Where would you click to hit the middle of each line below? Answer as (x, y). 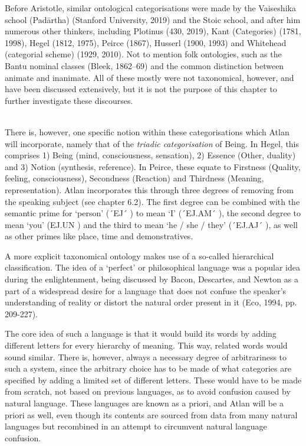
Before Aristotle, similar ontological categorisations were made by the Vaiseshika (150, 8)
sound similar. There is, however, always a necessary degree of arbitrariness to (146, 357)
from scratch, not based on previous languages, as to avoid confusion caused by (148, 391)
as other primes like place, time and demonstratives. (99, 236)
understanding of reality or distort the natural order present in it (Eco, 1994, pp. (151, 302)
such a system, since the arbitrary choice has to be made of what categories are (148, 368)
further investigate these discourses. (69, 100)
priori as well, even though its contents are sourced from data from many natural (151, 414)
